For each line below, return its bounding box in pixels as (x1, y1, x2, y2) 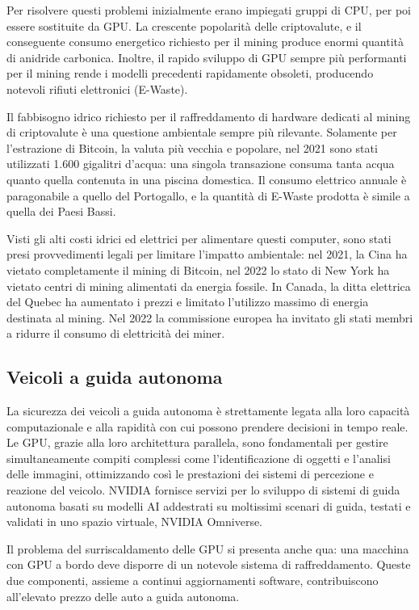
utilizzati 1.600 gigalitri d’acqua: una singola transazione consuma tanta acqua (6, 155, 395, 172)
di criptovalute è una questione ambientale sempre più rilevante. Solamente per (6, 124, 397, 141)
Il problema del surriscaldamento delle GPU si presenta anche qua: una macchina (6, 540, 409, 557)
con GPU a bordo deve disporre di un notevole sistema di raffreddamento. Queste (6, 556, 411, 573)
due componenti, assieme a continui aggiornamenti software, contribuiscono (6, 572, 379, 589)
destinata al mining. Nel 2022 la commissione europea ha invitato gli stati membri (6, 309, 413, 326)
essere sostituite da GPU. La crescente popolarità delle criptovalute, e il (6, 17, 362, 34)
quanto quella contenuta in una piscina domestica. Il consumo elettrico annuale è (6, 170, 407, 187)
